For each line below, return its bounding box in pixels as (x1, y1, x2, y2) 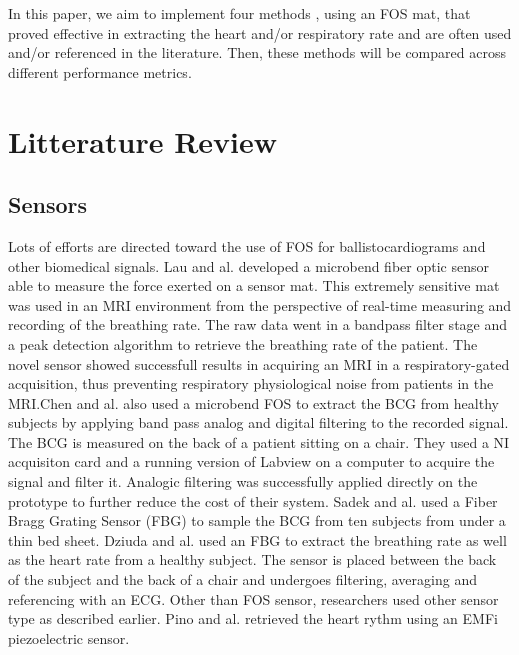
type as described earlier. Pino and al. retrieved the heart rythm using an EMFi (8, 608, 498, 629)
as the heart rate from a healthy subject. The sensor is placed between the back (8, 549, 497, 570)
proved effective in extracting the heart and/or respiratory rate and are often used (8, 22, 512, 43)
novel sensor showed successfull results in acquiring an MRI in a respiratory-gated (8, 353, 510, 374)
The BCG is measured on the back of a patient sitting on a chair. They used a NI (8, 431, 510, 452)
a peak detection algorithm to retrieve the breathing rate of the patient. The (8, 333, 478, 354)
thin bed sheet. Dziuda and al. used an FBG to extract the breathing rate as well (8, 529, 507, 550)
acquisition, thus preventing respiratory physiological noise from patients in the (8, 373, 494, 394)
